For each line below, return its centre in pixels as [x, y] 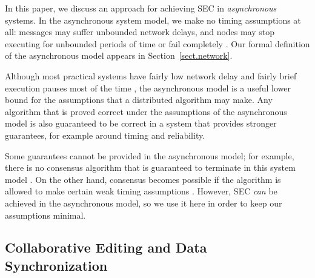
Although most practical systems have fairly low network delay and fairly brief [151, 75]
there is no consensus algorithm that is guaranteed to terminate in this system [150, 167]
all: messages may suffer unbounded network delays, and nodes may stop [140, 32]
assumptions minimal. [45, 215]
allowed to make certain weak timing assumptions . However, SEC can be [141, 191]
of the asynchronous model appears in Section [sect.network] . [119, 55]
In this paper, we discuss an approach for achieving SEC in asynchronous [141, 8]
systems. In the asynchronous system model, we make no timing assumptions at [153, 20]
